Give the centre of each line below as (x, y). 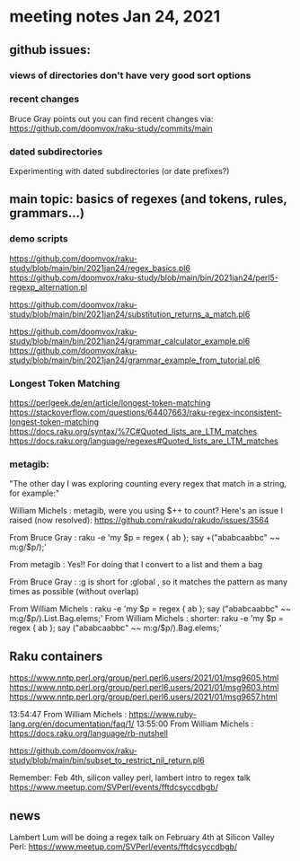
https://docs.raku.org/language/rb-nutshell (89, 734)
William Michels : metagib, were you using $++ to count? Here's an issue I (146, 511)
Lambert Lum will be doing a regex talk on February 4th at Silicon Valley (142, 837)
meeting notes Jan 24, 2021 (115, 17)
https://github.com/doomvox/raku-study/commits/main (111, 128)
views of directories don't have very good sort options (130, 75)
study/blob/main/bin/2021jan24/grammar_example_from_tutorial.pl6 (135, 360)
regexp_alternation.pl (49, 287)
